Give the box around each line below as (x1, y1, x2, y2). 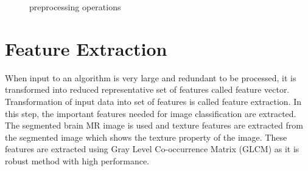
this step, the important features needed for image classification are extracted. (5, 107, 296, 119)
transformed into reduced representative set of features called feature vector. (5, 83, 290, 96)
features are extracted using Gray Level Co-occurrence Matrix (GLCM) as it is (5, 142, 299, 155)
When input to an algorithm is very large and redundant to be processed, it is (5, 71, 296, 84)
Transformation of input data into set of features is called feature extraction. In (5, 95, 302, 107)
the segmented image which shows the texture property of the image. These (5, 130, 287, 143)
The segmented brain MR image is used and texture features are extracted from (5, 119, 303, 132)
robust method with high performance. (5, 154, 150, 167)
